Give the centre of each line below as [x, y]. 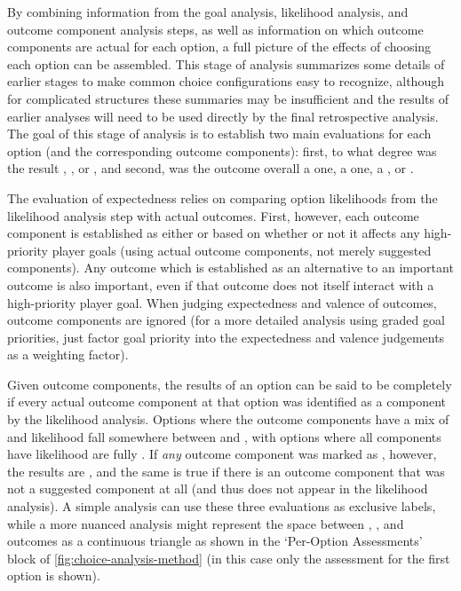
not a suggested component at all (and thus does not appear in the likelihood [218, 489]
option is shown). [54, 575]
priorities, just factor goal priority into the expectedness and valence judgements [226, 337]
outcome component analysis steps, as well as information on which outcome [215, 29]
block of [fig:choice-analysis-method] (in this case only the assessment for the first [229, 558]
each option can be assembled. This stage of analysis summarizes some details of [226, 63]
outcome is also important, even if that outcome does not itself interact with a [221, 284]
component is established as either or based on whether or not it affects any [214, 233]
